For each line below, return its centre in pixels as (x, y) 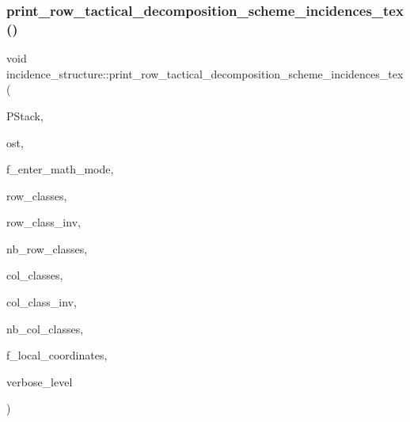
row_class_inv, (44, 222)
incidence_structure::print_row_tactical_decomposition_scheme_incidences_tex (205, 73)
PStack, (25, 115)
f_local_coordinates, (57, 355)
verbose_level (40, 381)
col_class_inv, (42, 302)
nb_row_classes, (47, 248)
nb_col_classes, (45, 328)
